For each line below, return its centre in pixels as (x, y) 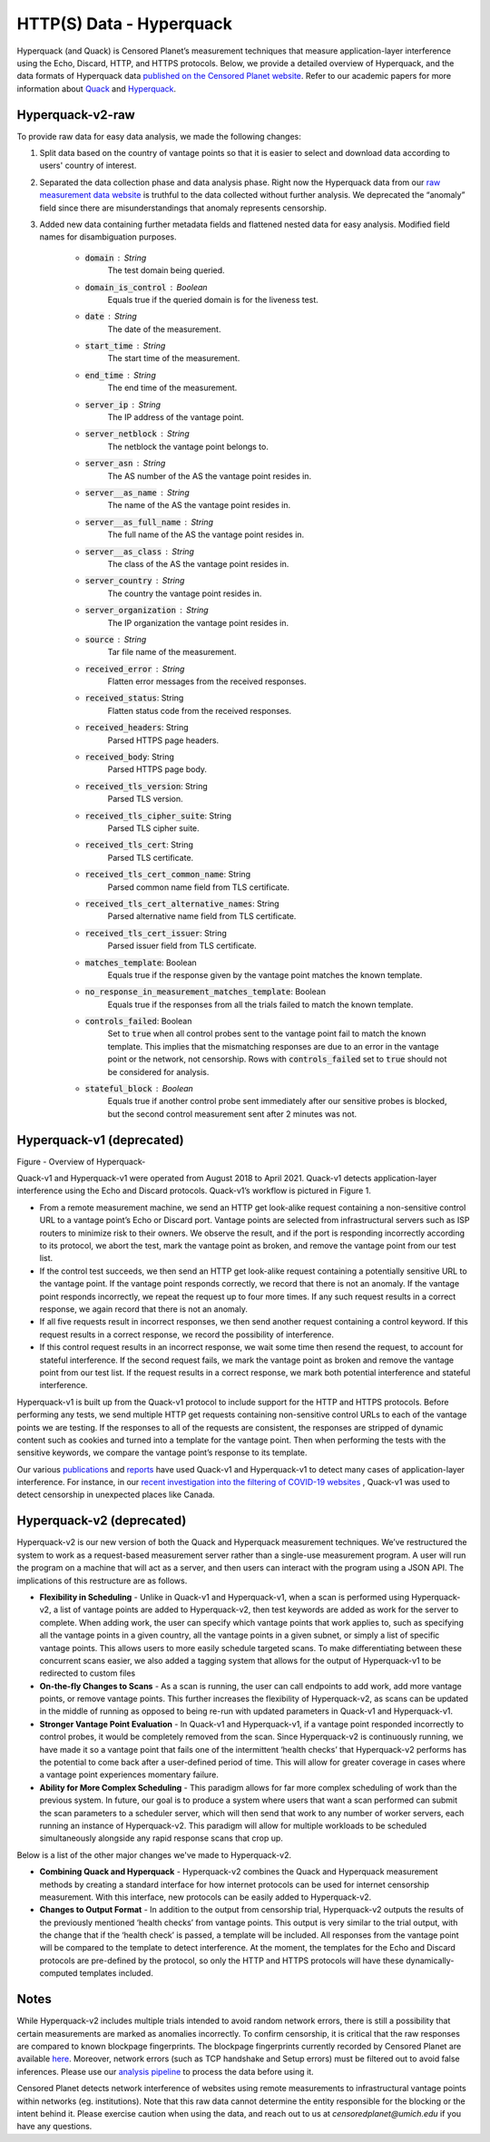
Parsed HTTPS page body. (157, 769)
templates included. (116, 1973)
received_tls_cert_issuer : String (156, 933)
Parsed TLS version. (145, 799)
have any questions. (54, 2127)
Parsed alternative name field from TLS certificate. (202, 916)
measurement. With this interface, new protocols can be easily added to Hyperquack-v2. (206, 1897)
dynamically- (430, 1961)
